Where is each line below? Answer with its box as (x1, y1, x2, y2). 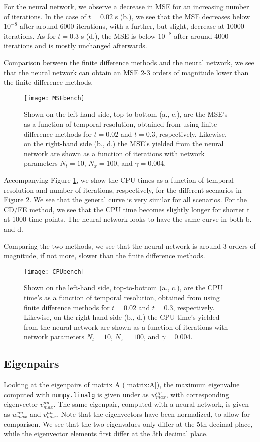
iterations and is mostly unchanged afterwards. (4, 40, 147, 51)
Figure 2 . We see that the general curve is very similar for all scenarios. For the (4, 194, 247, 205)
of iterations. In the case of (4, 11, 86, 21)
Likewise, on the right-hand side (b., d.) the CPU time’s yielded (24, 312, 220, 322)
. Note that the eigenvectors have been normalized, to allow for (57, 408, 250, 419)
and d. (4, 223, 23, 234)
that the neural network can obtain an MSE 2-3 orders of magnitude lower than (4, 67, 249, 77)
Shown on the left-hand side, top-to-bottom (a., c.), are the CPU (24, 282, 223, 293)
